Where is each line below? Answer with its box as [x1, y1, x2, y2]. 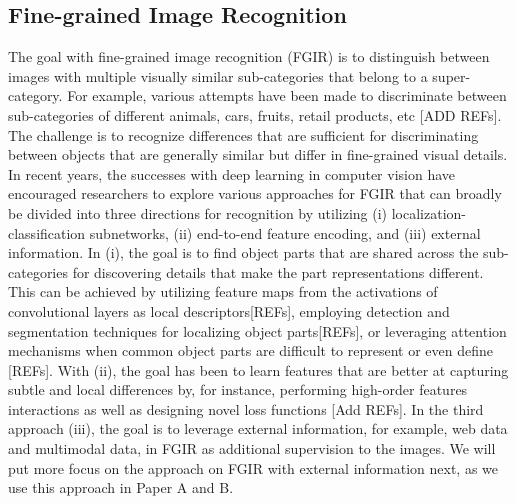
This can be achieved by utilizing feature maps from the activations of [8, 281, 438, 302]
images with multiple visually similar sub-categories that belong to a [8, 65, 428, 86]
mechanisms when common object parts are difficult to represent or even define [8, 340, 494, 361]
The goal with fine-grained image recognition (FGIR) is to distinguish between [8, 46, 490, 67]
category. [8, 85, 63, 106]
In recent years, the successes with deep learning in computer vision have [8, 163, 456, 184]
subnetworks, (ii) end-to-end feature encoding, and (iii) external [89, 222, 481, 243]
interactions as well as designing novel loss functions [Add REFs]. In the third [8, 398, 484, 419]
